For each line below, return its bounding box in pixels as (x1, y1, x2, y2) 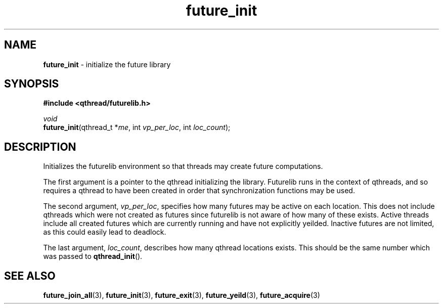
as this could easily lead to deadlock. (43, 228, 166, 237)
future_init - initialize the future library (43, 60, 171, 69)
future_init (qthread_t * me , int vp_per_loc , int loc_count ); (43, 123, 231, 132)
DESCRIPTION (4, 140, 76, 153)
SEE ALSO (4, 269, 56, 282)
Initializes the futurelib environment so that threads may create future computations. (43, 162, 323, 171)
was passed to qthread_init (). (43, 252, 143, 261)
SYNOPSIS (4, 77, 59, 91)
